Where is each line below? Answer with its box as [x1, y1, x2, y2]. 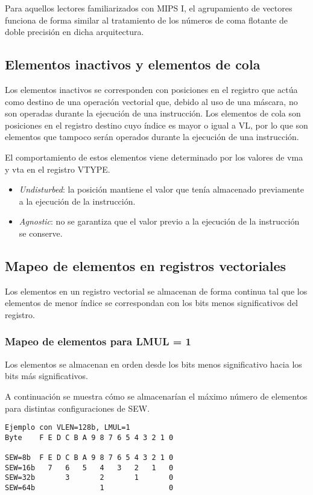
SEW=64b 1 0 [5, 484, 174, 493]
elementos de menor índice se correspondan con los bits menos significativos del [5, 296, 299, 309]
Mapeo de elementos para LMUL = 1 [5, 334, 192, 349]
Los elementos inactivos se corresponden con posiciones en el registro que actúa [5, 83, 298, 95]
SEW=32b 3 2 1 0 [5, 473, 174, 482]
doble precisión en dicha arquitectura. [5, 25, 144, 38]
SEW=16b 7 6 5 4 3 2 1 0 [5, 463, 174, 472]
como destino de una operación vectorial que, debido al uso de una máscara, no [5, 95, 298, 107]
